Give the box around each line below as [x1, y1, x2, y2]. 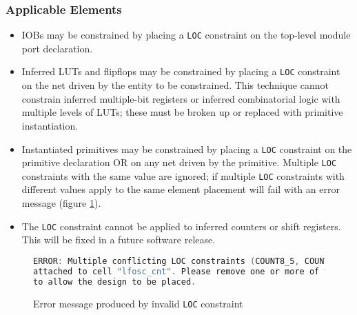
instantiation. [21, 118, 79, 132]
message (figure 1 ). [21, 196, 101, 210]
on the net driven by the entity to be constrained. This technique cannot [21, 78, 329, 92]
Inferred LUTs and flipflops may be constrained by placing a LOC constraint [21, 64, 340, 79]
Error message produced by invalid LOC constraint [33, 296, 243, 310]
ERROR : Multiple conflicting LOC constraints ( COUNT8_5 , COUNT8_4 [33, 256, 345, 266]
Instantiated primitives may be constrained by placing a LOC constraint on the [21, 141, 352, 156]
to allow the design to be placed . [33, 276, 196, 287]
